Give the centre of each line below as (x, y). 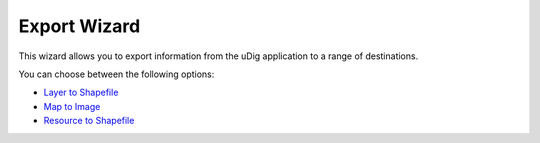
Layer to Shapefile (81, 92)
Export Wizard (79, 26)
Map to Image (72, 106)
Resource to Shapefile (89, 121)
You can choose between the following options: (116, 74)
